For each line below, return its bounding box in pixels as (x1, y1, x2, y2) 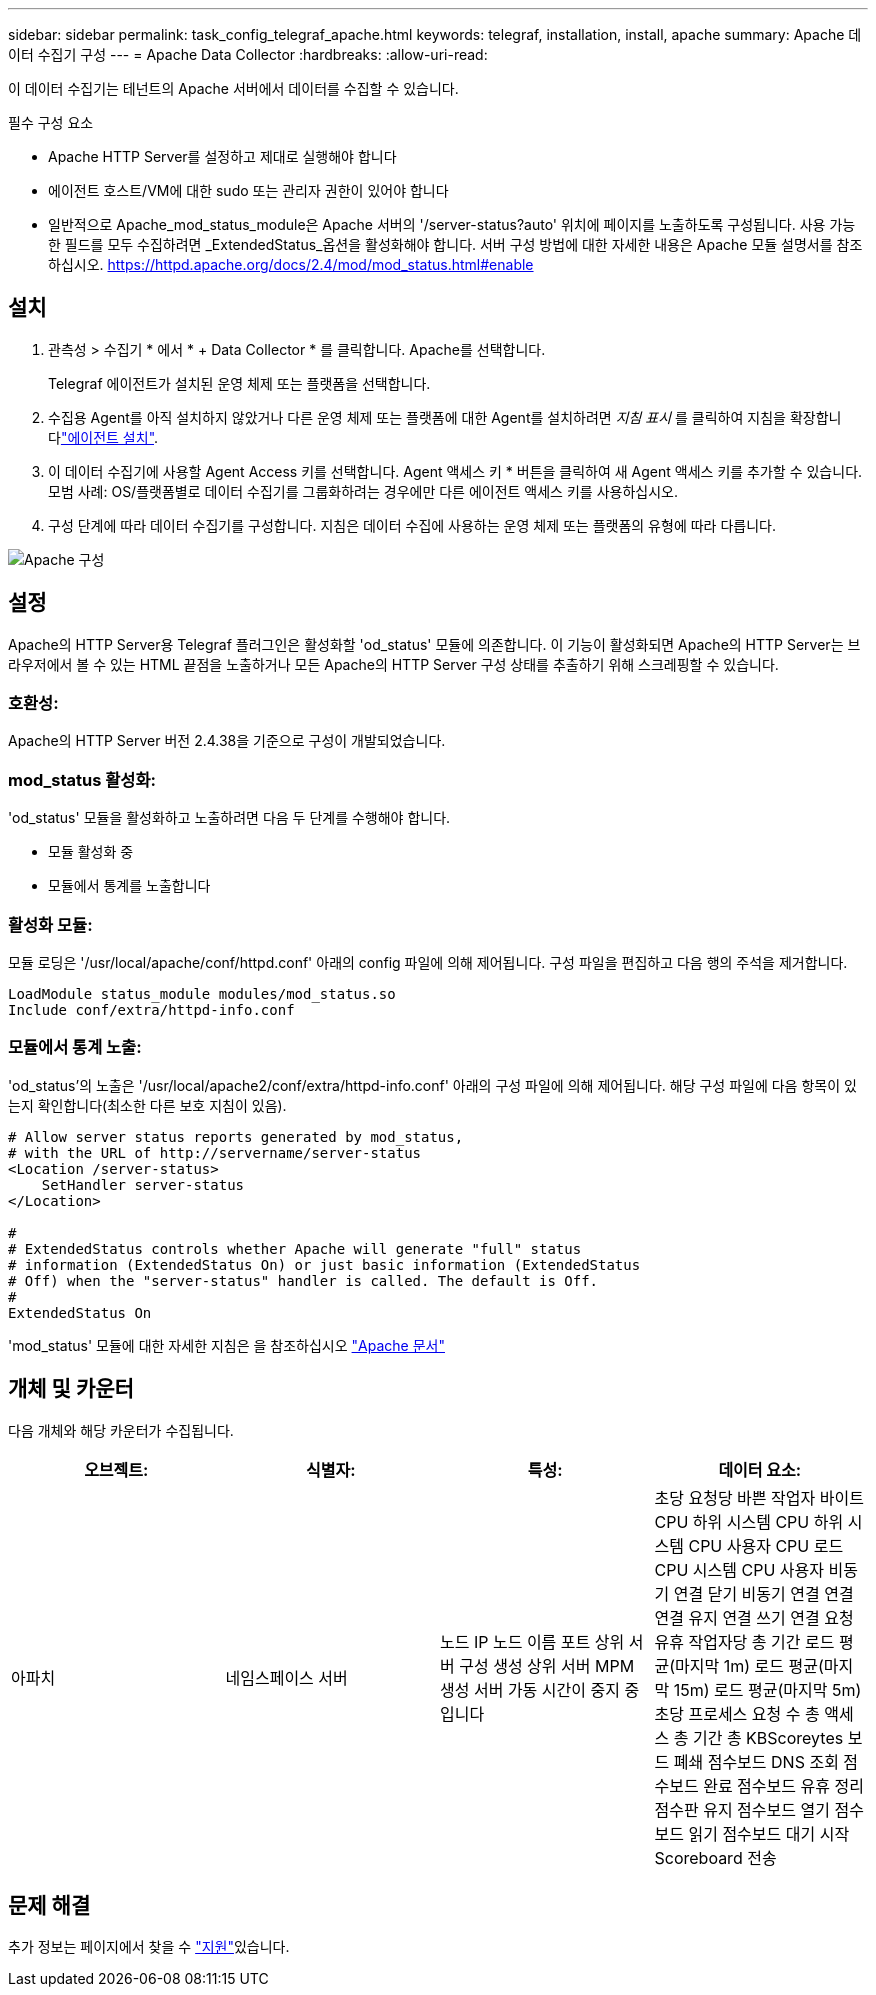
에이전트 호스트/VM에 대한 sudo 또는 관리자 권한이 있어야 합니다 (48, 182, 449, 199)
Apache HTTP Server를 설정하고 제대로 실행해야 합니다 (48, 148, 397, 165)
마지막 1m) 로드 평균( (675, 1655, 824, 1676)
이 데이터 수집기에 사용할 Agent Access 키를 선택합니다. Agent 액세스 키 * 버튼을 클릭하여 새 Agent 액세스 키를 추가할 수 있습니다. (48, 462, 863, 480)
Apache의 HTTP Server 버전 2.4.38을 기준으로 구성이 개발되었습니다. (8, 732, 446, 750)
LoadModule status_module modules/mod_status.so (8, 985, 396, 1002)
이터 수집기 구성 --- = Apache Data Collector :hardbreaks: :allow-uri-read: (8, 46, 488, 63)
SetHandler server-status (41, 1176, 245, 1193)
